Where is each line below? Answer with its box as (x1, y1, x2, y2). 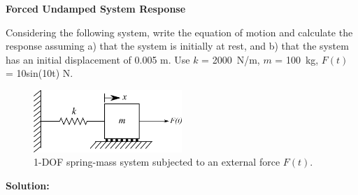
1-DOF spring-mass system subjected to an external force (34, 154, 280, 169)
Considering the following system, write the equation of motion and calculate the (6, 24, 353, 39)
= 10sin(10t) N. (6, 66, 73, 80)
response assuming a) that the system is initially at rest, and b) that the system (6, 38, 349, 53)
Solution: (6, 178, 50, 192)
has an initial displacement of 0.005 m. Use (6, 52, 190, 66)
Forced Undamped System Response (6, 1, 186, 15)
